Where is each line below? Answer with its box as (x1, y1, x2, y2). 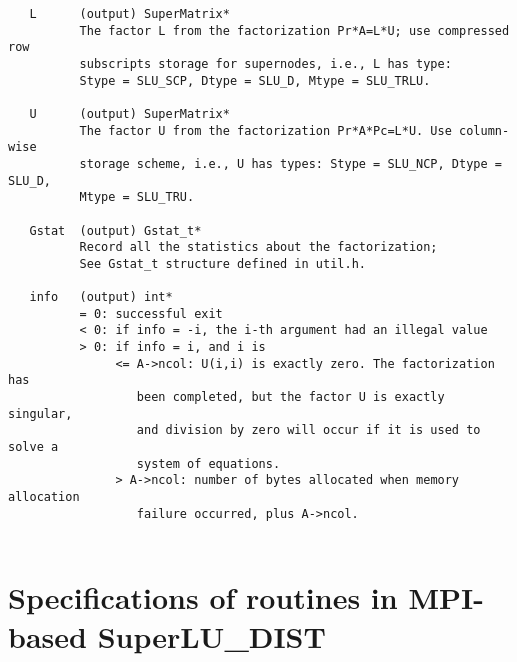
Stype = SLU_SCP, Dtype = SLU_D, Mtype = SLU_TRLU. (79, 73, 431, 88)
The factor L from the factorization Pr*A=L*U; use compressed (79, 23, 510, 38)
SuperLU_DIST (97, 616, 326, 657)
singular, (8, 406, 73, 421)
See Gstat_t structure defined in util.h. (79, 256, 366, 271)
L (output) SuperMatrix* (29, 7, 230, 21)
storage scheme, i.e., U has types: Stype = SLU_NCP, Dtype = (79, 156, 502, 171)
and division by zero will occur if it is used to (136, 423, 481, 438)
